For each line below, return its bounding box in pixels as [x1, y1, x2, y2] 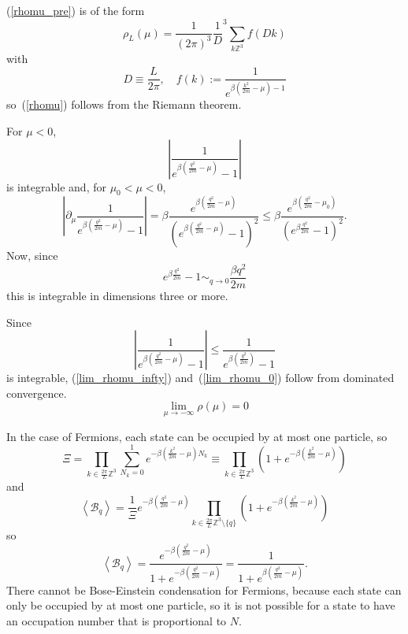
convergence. [6, 384, 67, 401]
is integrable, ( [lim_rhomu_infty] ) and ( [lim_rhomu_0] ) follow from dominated [6, 369, 395, 386]
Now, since [6, 247, 58, 264]
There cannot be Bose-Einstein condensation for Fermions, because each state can [6, 581, 402, 598]
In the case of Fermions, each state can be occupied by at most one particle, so [6, 428, 388, 444]
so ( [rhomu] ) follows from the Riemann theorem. [6, 96, 242, 113]
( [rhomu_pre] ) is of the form [6, 2, 145, 18]
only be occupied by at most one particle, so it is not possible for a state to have [6, 597, 395, 614]
